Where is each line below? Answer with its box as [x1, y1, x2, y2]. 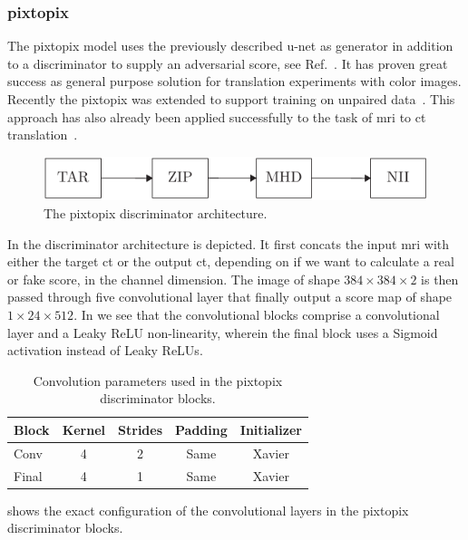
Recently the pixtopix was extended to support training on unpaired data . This [7, 90, 455, 108]
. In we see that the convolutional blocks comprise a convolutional [73, 304, 440, 323]
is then [421, 269, 459, 288]
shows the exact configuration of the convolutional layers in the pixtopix [7, 500, 409, 519]
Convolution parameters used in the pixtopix [33, 371, 283, 390]
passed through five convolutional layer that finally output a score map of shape [7, 287, 453, 306]
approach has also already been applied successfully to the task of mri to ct [7, 107, 426, 126]
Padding [175, 419, 228, 439]
